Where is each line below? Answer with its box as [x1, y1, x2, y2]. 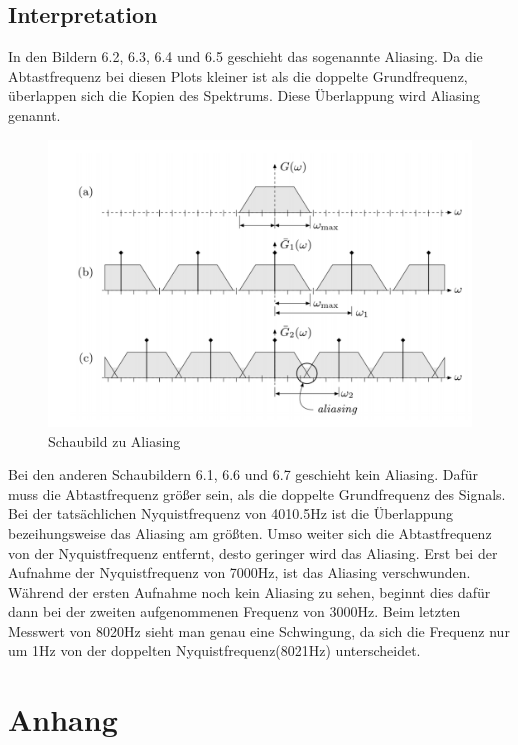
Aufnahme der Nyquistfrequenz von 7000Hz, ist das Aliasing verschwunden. [8, 562, 471, 583]
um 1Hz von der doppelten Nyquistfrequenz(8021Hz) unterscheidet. [8, 640, 421, 661]
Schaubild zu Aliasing [48, 430, 181, 451]
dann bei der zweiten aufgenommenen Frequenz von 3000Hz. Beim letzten [8, 601, 461, 622]
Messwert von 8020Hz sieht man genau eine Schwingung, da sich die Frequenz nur [8, 620, 510, 641]
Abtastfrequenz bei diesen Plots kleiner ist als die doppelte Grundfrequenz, [8, 65, 468, 86]
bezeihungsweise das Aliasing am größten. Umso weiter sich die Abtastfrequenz [8, 522, 492, 543]
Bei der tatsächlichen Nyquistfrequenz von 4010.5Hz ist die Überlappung [8, 503, 454, 524]
